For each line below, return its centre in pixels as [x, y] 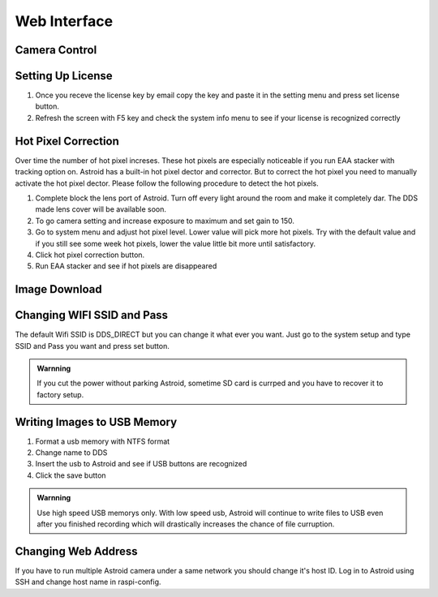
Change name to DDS [71, 453]
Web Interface [64, 21]
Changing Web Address [76, 551]
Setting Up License [64, 76]
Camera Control [56, 50]
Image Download [58, 289]
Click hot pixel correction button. [90, 255]
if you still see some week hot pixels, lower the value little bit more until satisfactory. [176, 243]
